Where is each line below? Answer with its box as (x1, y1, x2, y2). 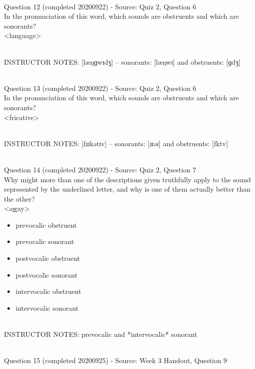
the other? (4, 193, 35, 204)
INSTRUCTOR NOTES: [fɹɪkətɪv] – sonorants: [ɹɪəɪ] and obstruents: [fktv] (4, 138, 228, 148)
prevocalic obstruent (15, 219, 77, 230)
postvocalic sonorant (15, 269, 77, 280)
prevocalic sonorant (15, 236, 74, 246)
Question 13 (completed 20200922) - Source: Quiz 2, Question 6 (4, 82, 196, 93)
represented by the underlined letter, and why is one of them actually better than (4, 184, 251, 194)
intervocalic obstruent (15, 286, 81, 296)
